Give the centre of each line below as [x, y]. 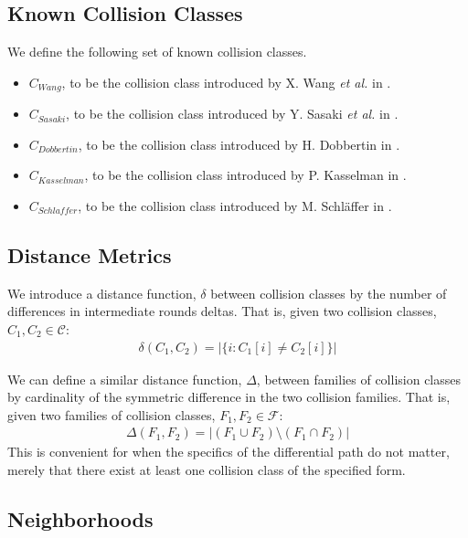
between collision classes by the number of [329, 293]
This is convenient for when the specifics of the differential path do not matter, [229, 452]
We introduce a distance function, [102, 293]
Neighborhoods [80, 519]
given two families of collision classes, [112, 414]
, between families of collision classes [359, 379]
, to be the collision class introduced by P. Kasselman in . [245, 175]
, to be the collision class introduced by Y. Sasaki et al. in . [232, 114]
